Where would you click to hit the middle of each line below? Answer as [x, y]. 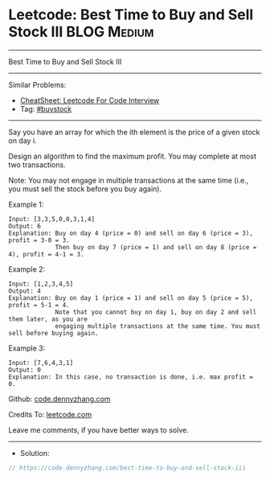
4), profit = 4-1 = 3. [46, 254]
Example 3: [27, 348]
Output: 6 [25, 226]
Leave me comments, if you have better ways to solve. [98, 430]
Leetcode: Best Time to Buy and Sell [131, 15]
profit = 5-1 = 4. [39, 305]
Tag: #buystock [46, 109]
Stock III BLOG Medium [81, 32]
